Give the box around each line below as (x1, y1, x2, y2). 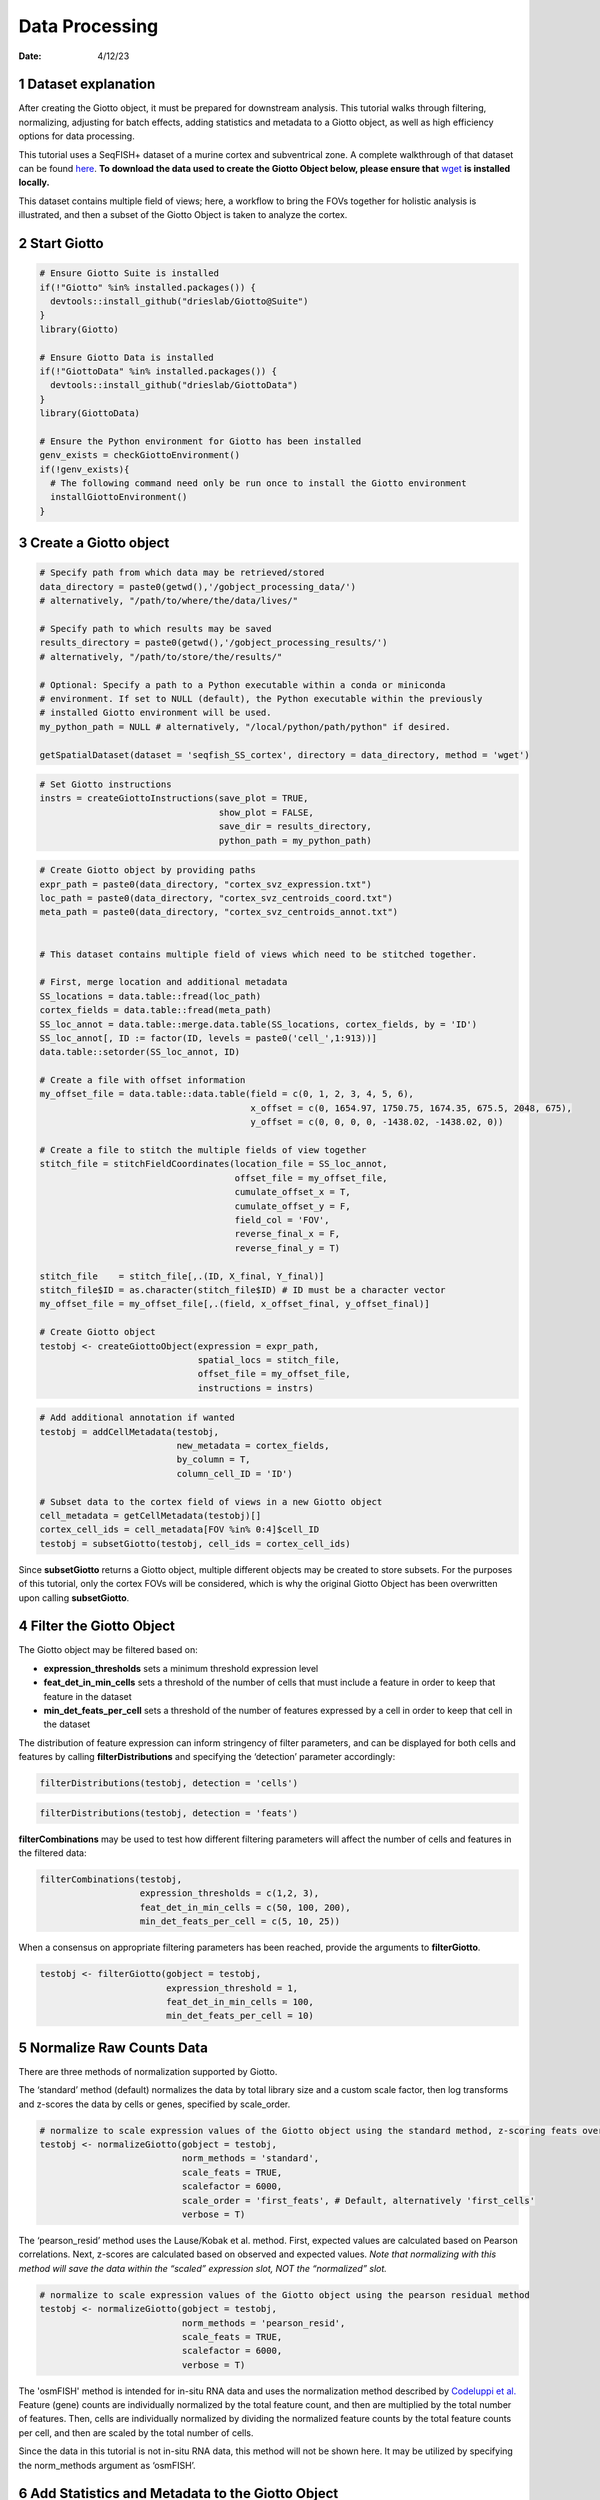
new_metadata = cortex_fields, (176, 1440, 330, 1452)
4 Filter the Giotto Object (18, 1618, 175, 1635)
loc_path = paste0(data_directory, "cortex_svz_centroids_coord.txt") (39, 893, 394, 904)
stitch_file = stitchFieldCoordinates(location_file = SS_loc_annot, (39, 1158, 388, 1170)
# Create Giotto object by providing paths (39, 865, 257, 876)
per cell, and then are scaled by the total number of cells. (18, 2426, 254, 2439)
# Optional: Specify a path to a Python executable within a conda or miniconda (39, 679, 446, 690)
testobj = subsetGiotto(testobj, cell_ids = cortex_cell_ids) (39, 1538, 351, 1549)
